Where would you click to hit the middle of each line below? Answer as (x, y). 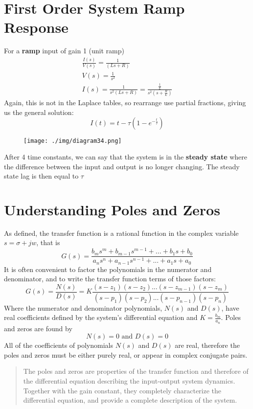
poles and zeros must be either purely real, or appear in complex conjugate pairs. (126, 354)
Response (36, 27)
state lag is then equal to (41, 176)
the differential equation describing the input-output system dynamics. (129, 380)
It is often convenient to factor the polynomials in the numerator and (108, 269)
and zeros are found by (38, 328)
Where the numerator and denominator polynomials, (83, 307)
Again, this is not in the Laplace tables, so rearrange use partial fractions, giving (125, 102)
